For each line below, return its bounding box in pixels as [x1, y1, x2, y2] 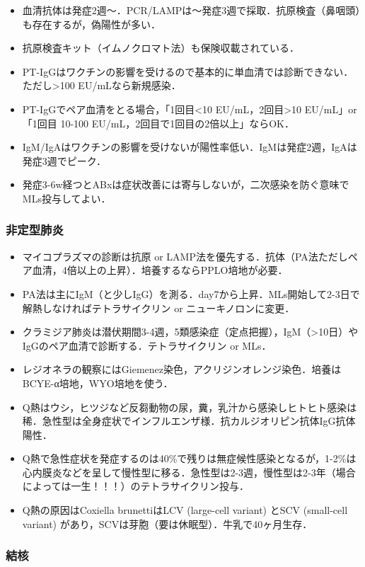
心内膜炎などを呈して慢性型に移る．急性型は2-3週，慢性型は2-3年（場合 [22, 464, 356, 479]
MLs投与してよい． [22, 190, 111, 205]
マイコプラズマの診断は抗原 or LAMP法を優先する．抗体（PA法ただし [22, 248, 348, 263]
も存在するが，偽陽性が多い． [22, 16, 161, 31]
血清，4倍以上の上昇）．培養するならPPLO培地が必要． [32, 263, 288, 277]
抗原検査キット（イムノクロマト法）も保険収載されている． [22, 40, 300, 55]
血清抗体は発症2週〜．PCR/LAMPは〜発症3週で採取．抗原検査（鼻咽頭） [22, 3, 361, 17]
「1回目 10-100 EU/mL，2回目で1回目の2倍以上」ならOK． [22, 115, 295, 130]
